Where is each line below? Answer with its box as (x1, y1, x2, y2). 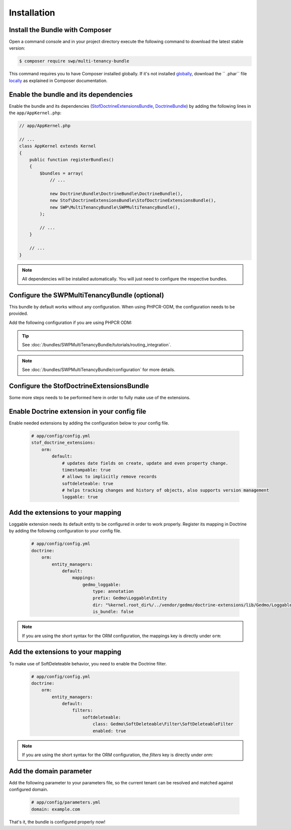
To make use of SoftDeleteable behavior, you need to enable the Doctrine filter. (9, 661, 167, 666)
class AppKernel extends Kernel (19, 143, 97, 149)
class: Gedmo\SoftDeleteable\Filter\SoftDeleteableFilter (92, 721, 234, 727)
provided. (9, 311, 29, 317)
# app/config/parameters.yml (31, 799, 101, 805)
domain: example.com (31, 806, 80, 812)
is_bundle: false (92, 609, 134, 614)
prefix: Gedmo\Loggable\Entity (92, 595, 167, 601)
